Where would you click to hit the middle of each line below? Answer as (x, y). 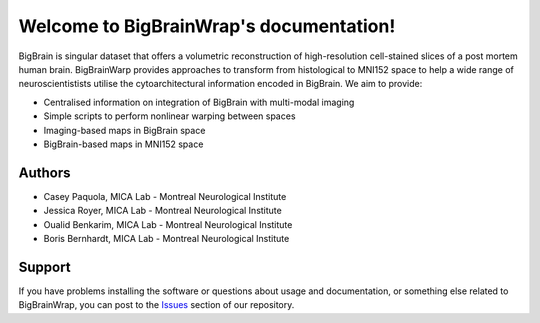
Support (44, 266)
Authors (44, 172)
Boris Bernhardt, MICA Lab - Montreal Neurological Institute (166, 238)
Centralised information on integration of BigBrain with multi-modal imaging (199, 102)
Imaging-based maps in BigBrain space (124, 130)
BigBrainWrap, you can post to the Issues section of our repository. (156, 305)
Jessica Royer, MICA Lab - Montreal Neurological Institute (162, 211)
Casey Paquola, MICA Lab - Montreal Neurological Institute (165, 196)
